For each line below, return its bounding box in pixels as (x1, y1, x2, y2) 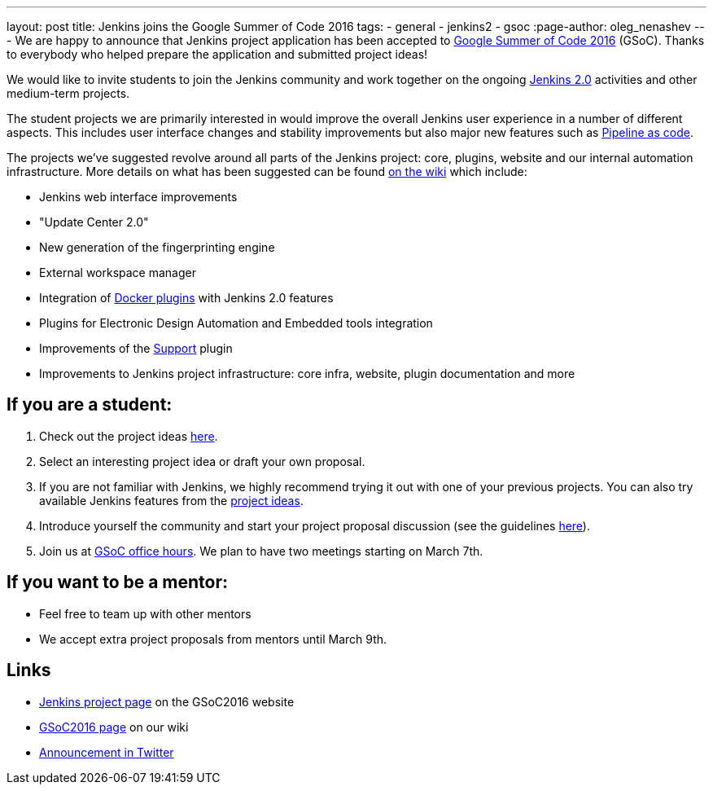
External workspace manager (39, 266, 196, 279)
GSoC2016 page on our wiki (39, 719, 189, 734)
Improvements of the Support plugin (39, 341, 233, 355)
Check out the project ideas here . (39, 428, 218, 443)
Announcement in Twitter (39, 745, 174, 759)
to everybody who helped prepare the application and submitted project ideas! (7, 47, 428, 61)
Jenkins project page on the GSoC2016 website (39, 694, 295, 709)
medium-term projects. (7, 86, 130, 100)
